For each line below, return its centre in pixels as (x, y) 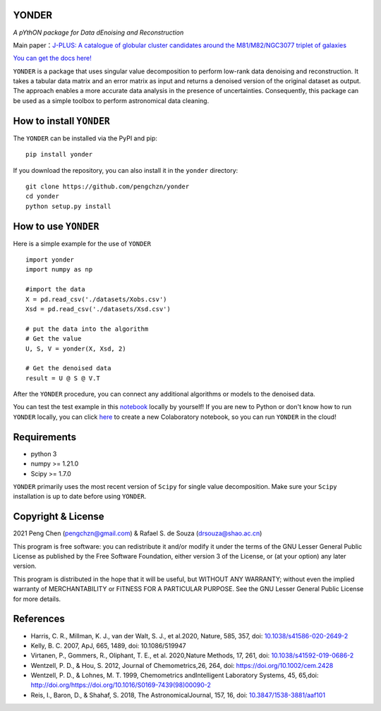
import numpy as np (59, 269)
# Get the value (54, 339)
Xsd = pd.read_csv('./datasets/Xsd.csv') (98, 309)
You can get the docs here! (52, 58)
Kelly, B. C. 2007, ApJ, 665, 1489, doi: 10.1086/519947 (108, 645)
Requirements (45, 437)
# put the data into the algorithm (87, 329)
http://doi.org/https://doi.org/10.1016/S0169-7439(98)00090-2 (121, 685)
